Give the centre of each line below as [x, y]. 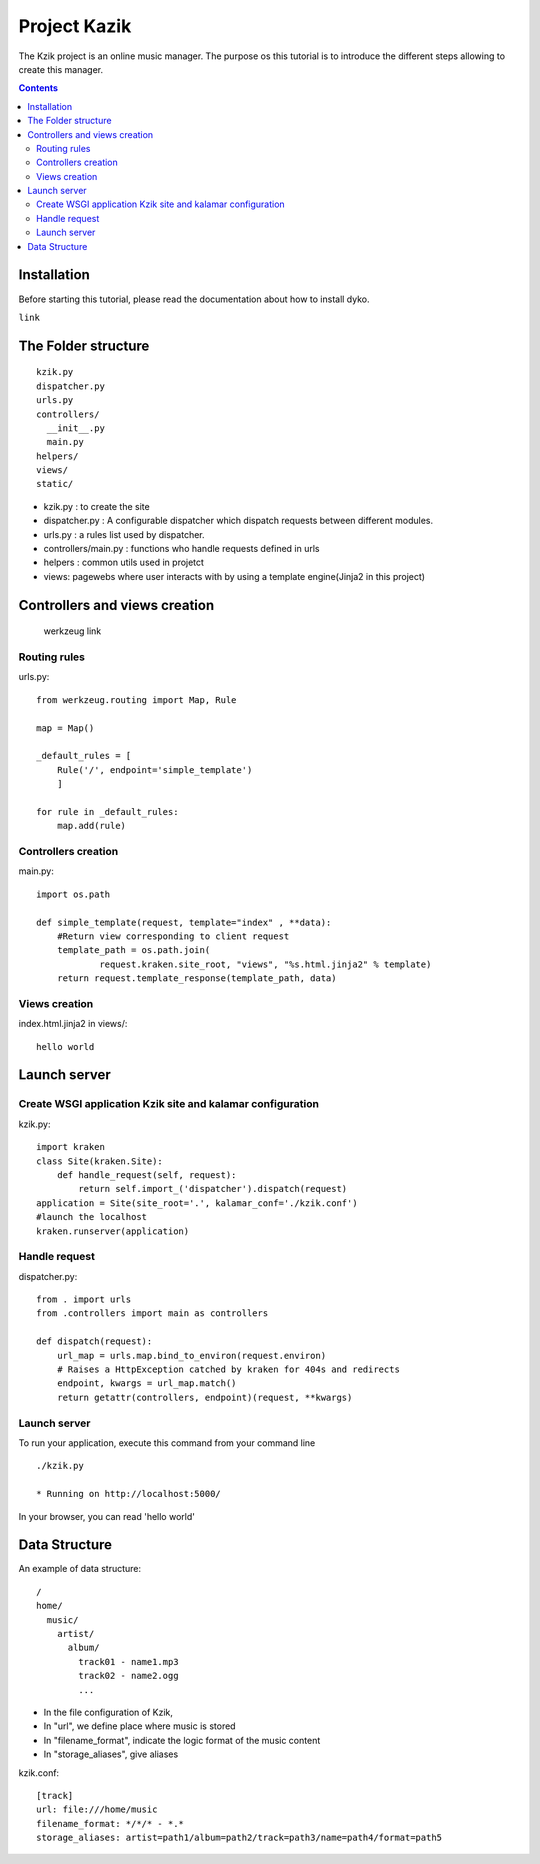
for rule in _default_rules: [107, 811]
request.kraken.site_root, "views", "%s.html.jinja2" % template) [265, 964]
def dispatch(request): [94, 1341]
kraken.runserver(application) [113, 1231]
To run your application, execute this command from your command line [167, 1442]
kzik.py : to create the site [96, 506]
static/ [55, 484]
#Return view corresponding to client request [173, 936]
